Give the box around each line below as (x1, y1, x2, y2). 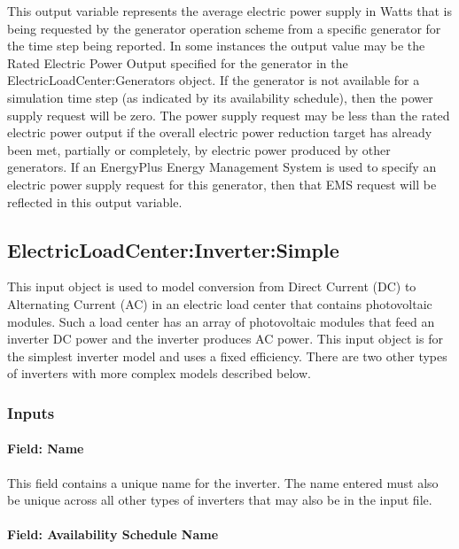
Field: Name (7, 439, 84, 458)
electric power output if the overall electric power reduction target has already (7, 123, 432, 142)
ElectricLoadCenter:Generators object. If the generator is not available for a (7, 71, 420, 89)
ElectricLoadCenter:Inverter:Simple (7, 236, 339, 263)
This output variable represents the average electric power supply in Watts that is (7, 2, 452, 19)
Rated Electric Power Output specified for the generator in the (7, 53, 348, 72)
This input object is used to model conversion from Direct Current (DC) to (7, 277, 416, 296)
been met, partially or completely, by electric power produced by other (7, 140, 391, 159)
